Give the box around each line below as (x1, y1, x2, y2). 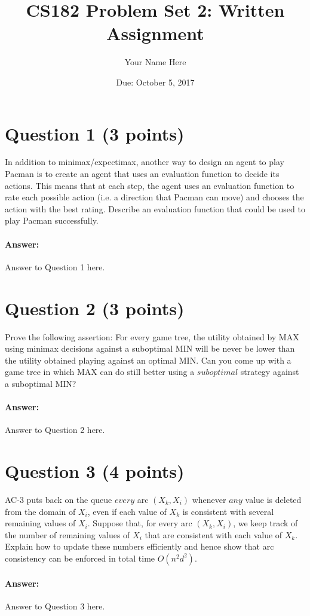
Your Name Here (124, 56, 186, 68)
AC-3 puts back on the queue (5, 493, 112, 505)
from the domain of (5, 505, 76, 517)
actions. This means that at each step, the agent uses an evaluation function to (5, 179, 294, 191)
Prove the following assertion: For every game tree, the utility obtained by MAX (5, 330, 299, 343)
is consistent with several (182, 505, 274, 517)
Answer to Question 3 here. (5, 599, 105, 612)
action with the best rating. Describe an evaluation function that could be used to (5, 202, 305, 215)
